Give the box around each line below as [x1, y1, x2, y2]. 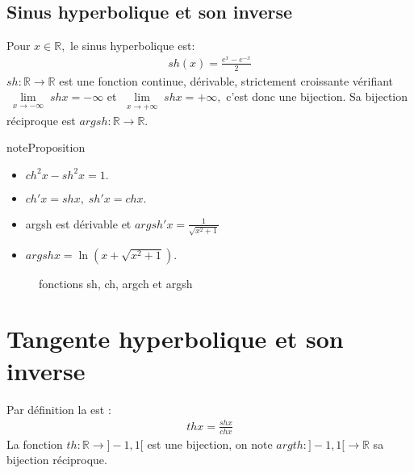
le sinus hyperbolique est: [70, 37, 195, 54]
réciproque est [6, 111, 76, 128]
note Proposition [6, 139, 86, 156]
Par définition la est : [6, 400, 111, 417]
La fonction [6, 435, 63, 452]
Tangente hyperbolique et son [6, 322, 344, 355]
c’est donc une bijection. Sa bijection [226, 88, 408, 105]
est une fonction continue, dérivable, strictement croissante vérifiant [59, 72, 394, 89]
